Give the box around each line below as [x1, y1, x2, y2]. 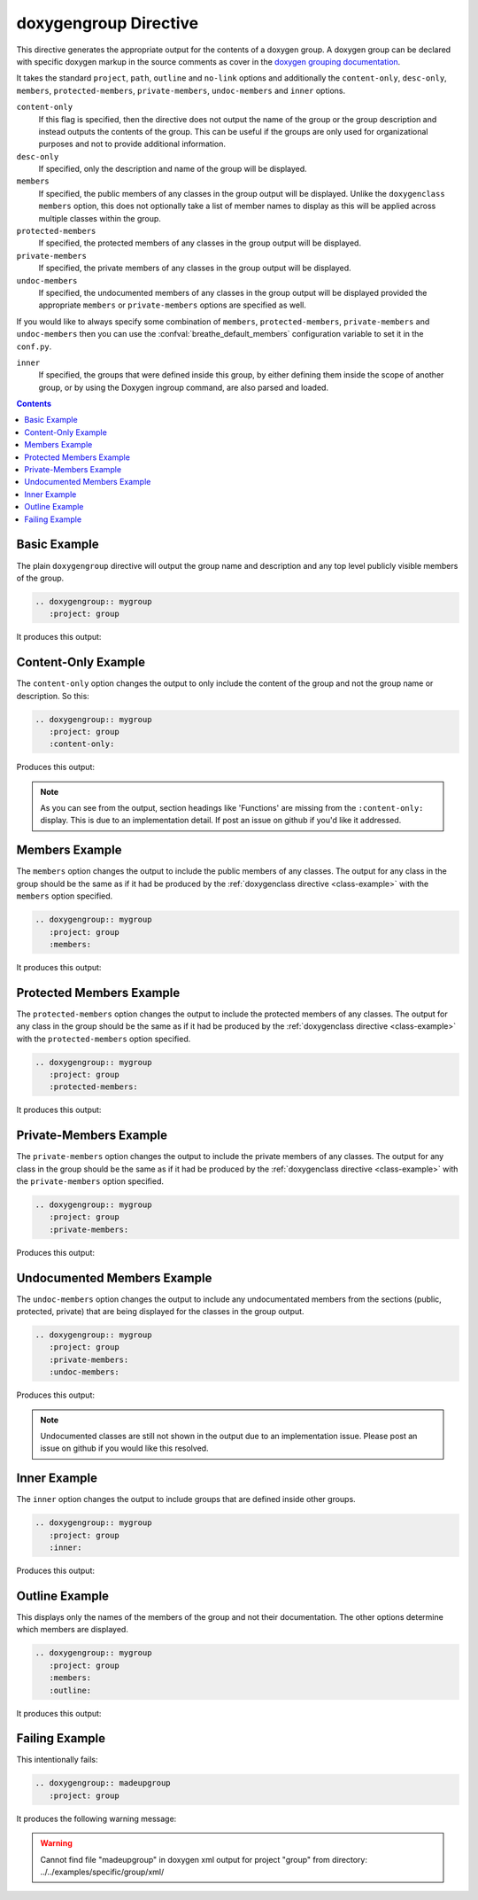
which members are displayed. [16, 1624, 128, 1635]
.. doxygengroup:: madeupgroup [35, 1778, 172, 1788]
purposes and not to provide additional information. [38, 138, 226, 150]
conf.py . [16, 341, 52, 352]
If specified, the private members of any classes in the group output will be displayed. [38, 262, 351, 274]
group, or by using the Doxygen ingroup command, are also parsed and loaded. [38, 382, 329, 393]
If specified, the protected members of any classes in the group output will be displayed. [38, 237, 362, 248]
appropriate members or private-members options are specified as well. [38, 300, 307, 310]
